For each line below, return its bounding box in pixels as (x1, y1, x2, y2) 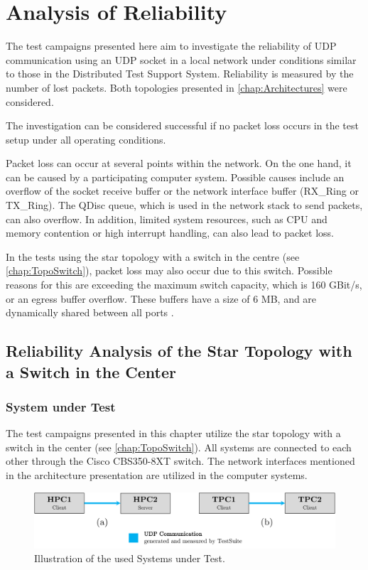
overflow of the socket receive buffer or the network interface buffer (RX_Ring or (6, 183, 359, 198)
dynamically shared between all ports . (6, 305, 174, 320)
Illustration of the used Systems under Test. (34, 551, 225, 566)
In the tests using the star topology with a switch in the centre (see (6, 249, 300, 264)
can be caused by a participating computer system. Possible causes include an (6, 169, 345, 184)
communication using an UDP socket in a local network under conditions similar (6, 52, 357, 67)
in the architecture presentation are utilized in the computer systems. (6, 467, 308, 482)
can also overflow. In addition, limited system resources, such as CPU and (6, 211, 328, 226)
